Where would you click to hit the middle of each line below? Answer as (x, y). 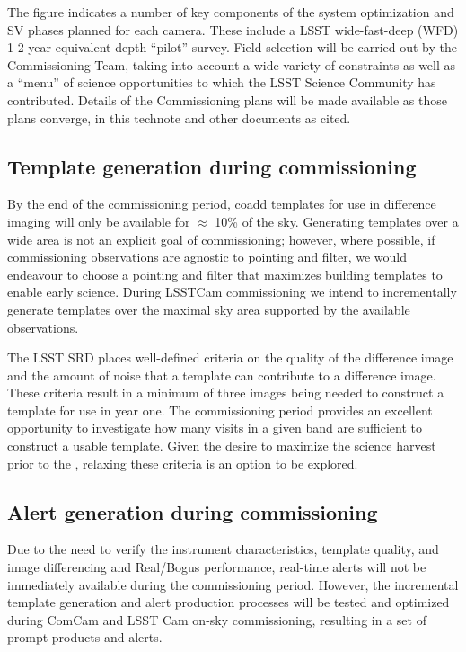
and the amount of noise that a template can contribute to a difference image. (222, 375)
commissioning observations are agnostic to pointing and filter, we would (207, 257)
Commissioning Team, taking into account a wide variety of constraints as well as (232, 64)
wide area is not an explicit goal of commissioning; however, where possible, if (221, 239)
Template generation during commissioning (212, 166)
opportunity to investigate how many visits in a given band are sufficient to (215, 428)
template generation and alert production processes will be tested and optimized (229, 602)
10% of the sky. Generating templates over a (337, 221)
